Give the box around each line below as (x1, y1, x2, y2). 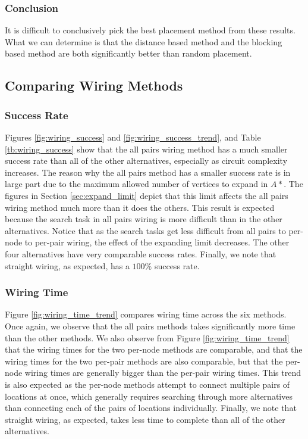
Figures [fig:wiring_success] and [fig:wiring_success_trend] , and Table (5, 131, 261, 143)
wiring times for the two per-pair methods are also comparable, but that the (5, 354, 283, 367)
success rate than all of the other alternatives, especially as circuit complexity (5, 154, 288, 167)
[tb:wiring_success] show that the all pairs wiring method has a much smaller (5, 142, 288, 155)
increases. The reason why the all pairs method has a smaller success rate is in (5, 166, 291, 178)
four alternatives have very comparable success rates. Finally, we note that (5, 247, 276, 260)
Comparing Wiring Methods (5, 76, 183, 95)
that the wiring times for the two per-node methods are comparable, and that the (5, 343, 303, 356)
